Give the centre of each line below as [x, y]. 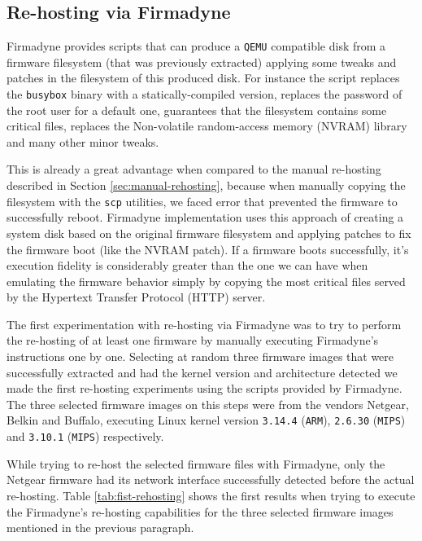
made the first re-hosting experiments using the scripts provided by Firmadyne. [204, 388]
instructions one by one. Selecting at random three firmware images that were [200, 356]
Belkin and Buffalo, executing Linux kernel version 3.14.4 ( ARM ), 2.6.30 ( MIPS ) [206, 420]
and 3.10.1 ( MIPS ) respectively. [85, 436]
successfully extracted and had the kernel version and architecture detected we [202, 372]
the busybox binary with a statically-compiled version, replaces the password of [204, 94]
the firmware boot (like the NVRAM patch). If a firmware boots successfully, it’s [208, 249]
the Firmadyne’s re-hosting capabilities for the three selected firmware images [200, 511]
